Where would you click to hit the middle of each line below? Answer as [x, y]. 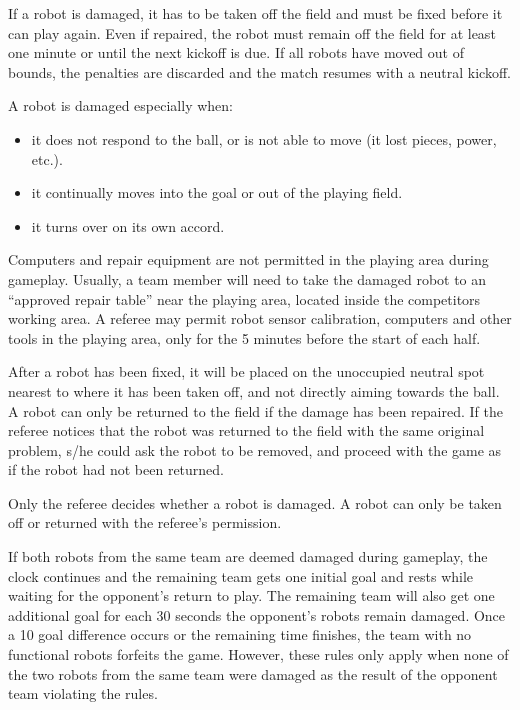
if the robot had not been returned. [116, 469]
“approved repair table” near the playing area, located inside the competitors [244, 298]
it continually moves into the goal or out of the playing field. [217, 192]
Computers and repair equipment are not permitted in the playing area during [248, 259]
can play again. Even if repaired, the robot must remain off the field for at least [252, 32]
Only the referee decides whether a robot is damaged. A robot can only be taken [255, 502]
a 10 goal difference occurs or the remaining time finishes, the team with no [240, 634]
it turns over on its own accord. [128, 225]
